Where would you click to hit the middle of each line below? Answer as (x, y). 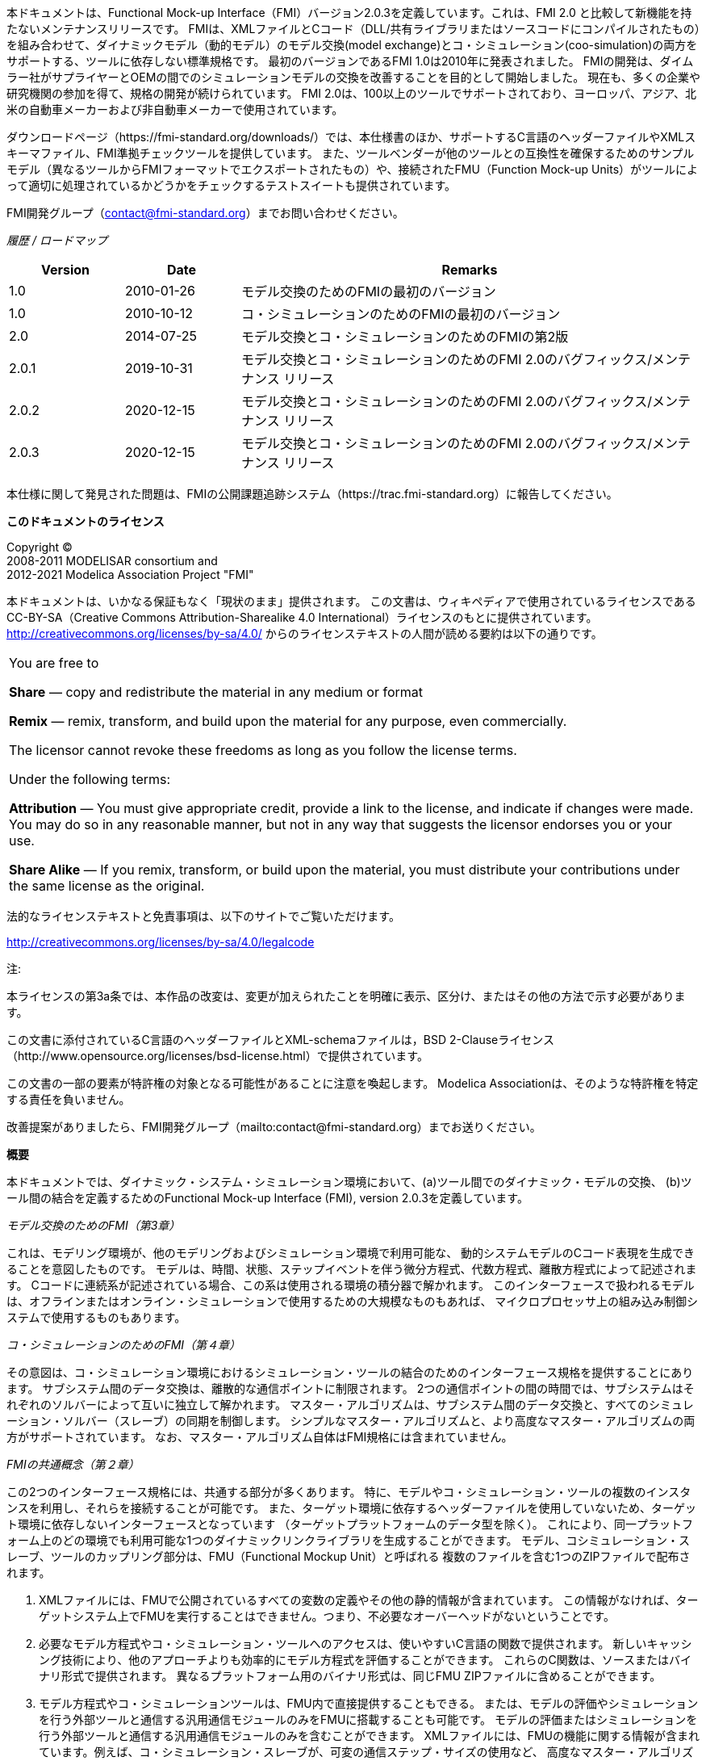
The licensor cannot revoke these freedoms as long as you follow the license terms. (263, 750)
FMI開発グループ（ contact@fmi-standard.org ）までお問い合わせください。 (205, 213)
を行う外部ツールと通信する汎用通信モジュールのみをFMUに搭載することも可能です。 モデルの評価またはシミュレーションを (368, 1719)
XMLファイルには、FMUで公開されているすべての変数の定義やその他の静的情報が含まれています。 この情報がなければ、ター (369, 1600)
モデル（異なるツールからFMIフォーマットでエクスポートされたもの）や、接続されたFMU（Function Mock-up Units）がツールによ (353, 169)
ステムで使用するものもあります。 (96, 1317)
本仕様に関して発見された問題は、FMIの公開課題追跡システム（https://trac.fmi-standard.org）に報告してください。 (312, 494)
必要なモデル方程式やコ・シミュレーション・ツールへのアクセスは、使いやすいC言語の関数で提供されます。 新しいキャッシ (366, 1644)
